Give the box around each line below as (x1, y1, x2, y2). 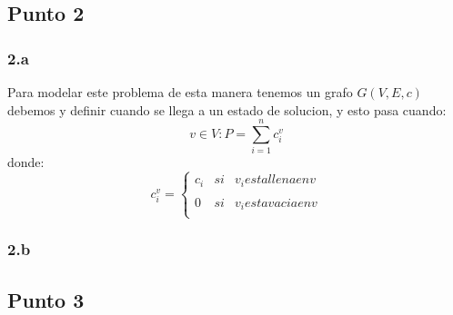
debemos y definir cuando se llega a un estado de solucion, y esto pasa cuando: (7, 100, 447, 119)
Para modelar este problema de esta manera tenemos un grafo (7, 83, 353, 101)
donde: (7, 153, 45, 172)
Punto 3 (7, 285, 85, 313)
